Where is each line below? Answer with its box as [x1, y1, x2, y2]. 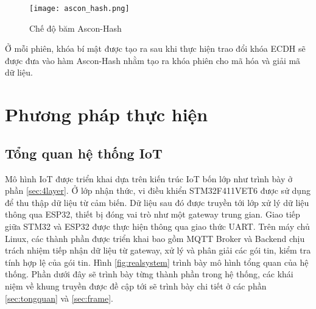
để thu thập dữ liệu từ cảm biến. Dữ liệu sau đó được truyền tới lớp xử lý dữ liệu [5, 196, 309, 208]
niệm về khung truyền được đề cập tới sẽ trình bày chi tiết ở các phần [5, 279, 267, 292]
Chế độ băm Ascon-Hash [29, 21, 122, 34]
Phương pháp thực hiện [5, 102, 208, 127]
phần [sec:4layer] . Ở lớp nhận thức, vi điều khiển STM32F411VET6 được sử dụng [5, 184, 311, 197]
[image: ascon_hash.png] [29, 4, 130, 13]
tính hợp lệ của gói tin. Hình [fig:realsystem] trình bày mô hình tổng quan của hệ [5, 255, 309, 268]
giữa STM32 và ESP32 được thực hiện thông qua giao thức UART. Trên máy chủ [5, 219, 310, 232]
